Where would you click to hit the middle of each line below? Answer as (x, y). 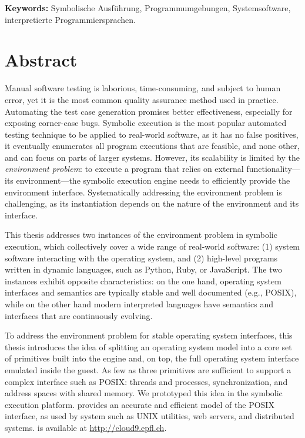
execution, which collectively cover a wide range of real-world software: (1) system (152, 246)
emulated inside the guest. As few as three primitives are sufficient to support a (148, 369)
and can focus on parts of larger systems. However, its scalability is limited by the (152, 157)
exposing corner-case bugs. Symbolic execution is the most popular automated (146, 123)
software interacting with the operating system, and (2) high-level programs (141, 258)
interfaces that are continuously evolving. (79, 315)
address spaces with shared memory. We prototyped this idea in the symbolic (144, 393)
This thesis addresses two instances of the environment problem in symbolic (141, 235)
